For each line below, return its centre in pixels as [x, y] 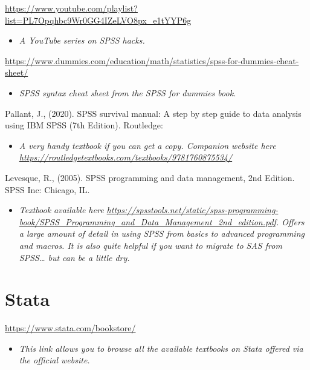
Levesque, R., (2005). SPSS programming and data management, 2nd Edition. [150, 177]
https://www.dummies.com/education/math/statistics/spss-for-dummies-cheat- [152, 60]
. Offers [290, 221]
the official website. [54, 360]
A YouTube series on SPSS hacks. [82, 40]
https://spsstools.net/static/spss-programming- [192, 210]
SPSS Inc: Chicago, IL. [47, 189]
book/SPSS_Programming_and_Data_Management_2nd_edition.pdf [147, 221]
